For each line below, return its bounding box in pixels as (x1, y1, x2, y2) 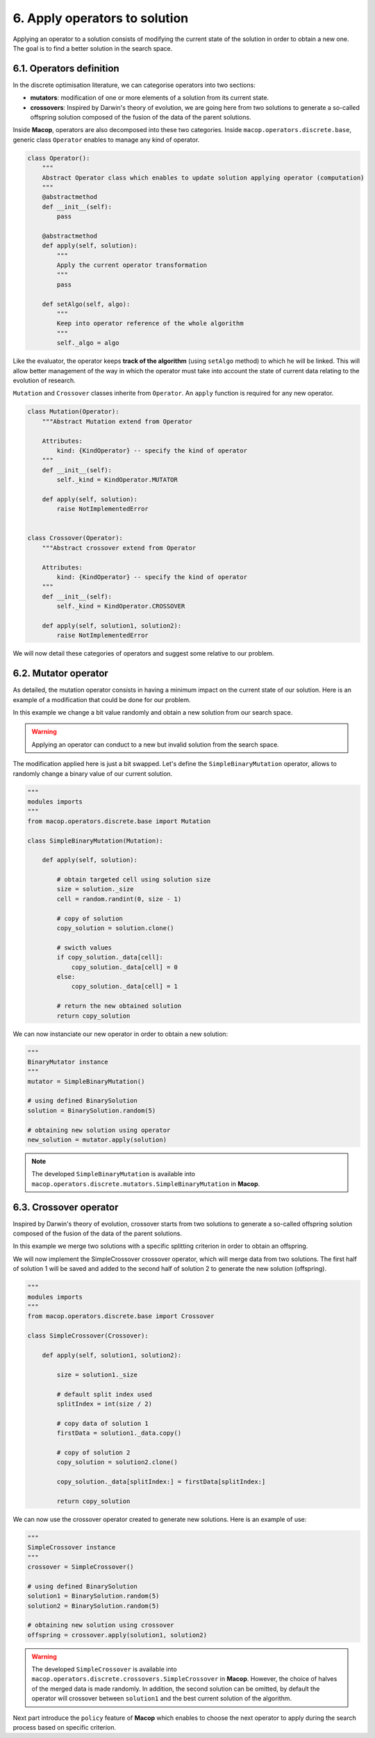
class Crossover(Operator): (27, 534, 123, 542)
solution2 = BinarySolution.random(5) (27, 1602, 160, 1609)
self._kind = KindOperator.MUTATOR (56, 476, 178, 484)
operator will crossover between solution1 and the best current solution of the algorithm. (31, 1694, 292, 1703)
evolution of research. (12, 376, 76, 384)
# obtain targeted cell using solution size (56, 876, 211, 884)
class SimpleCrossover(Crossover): (27, 1332, 149, 1340)
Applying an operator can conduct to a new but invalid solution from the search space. (31, 740, 279, 749)
